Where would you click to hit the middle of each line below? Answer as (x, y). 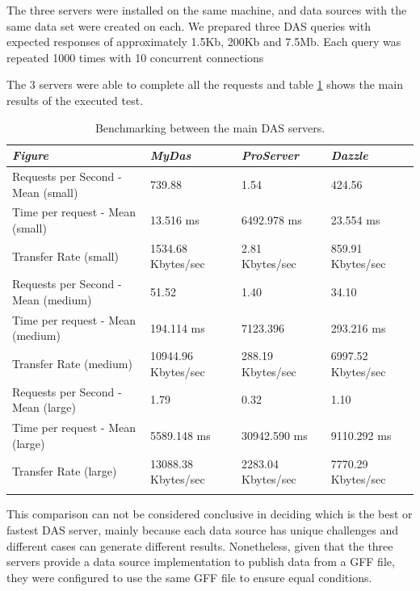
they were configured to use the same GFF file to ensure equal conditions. (189, 577)
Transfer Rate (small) (65, 256)
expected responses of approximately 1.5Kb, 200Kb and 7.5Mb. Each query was (204, 42)
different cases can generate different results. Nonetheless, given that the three (200, 545)
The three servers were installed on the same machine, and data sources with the (207, 10)
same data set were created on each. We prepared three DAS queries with (189, 25)
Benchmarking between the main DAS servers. (210, 127)
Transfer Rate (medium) (72, 363)
